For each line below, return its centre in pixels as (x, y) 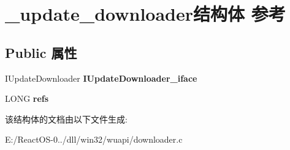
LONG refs (27, 98)
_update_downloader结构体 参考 (145, 14)
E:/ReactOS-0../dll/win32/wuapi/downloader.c (94, 139)
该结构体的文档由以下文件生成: (66, 119)
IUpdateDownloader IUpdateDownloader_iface (101, 78)
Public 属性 (41, 52)
